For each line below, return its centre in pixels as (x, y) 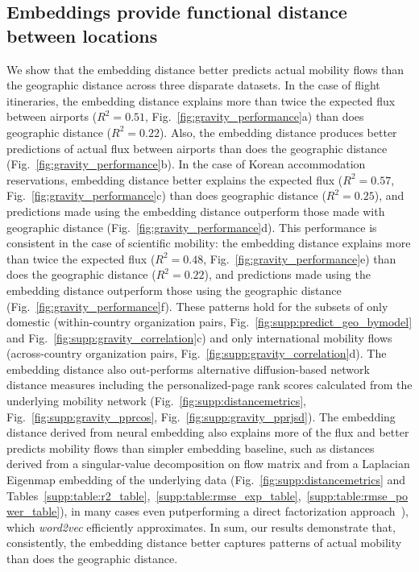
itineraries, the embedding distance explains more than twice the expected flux (201, 100)
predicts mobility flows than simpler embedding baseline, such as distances (191, 448)
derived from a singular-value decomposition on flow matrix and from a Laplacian (208, 464)
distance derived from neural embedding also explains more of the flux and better (208, 432)
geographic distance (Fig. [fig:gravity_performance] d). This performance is (192, 227)
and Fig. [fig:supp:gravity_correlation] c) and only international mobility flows (199, 337)
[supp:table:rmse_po (357, 495)
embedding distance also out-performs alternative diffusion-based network (188, 369)
